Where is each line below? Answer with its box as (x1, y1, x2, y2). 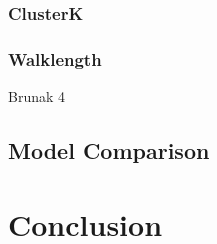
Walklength (8, 46, 102, 71)
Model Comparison (8, 135, 210, 166)
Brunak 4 (8, 86, 66, 107)
